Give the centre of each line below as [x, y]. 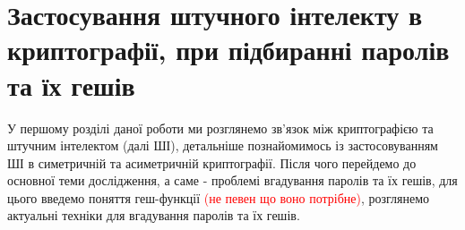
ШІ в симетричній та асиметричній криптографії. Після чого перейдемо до [212, 162]
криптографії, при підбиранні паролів [228, 50]
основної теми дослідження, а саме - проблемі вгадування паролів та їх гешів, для [232, 180]
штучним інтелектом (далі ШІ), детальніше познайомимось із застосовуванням [223, 145]
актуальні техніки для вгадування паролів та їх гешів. [154, 215]
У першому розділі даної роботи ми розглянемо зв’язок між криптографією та [220, 128]
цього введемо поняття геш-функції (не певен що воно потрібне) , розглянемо [219, 197]
